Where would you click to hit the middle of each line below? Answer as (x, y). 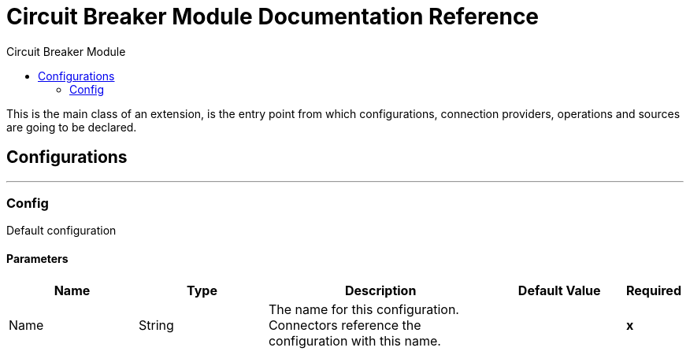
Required (654, 290)
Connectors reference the (345, 325)
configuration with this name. (354, 340)
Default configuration (61, 231)
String (156, 325)
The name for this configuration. (364, 309)
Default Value (559, 290)
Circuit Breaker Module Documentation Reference (273, 17)
